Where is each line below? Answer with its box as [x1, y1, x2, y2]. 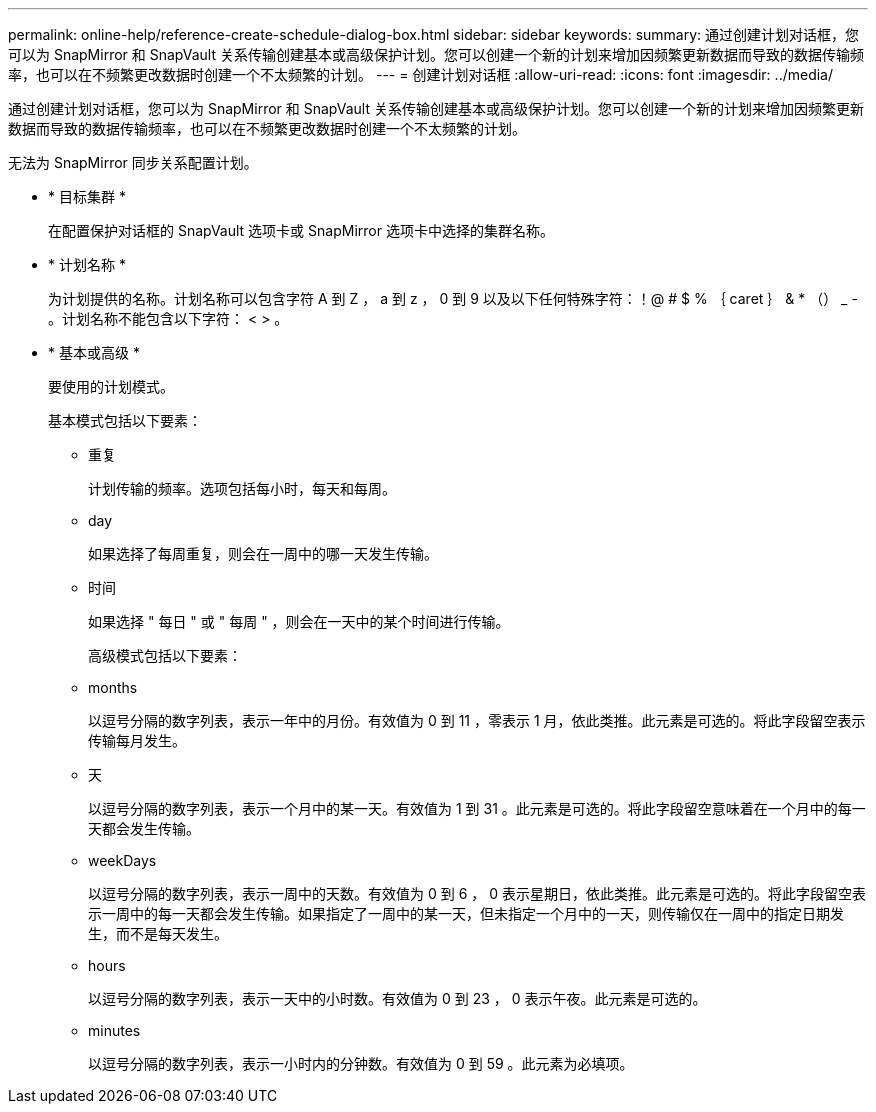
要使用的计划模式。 [48, 378, 174, 395]
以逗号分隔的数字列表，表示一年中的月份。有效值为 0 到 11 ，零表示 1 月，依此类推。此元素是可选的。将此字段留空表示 [88, 712, 866, 729]
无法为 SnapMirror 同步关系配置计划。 [8, 154, 258, 171]
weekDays [88, 852, 157, 869]
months [88, 679, 138, 696]
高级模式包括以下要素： [88, 647, 242, 664]
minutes [88, 1022, 141, 1039]
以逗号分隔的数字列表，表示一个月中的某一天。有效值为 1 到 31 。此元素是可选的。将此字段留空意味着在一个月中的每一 [88, 800, 866, 817]
